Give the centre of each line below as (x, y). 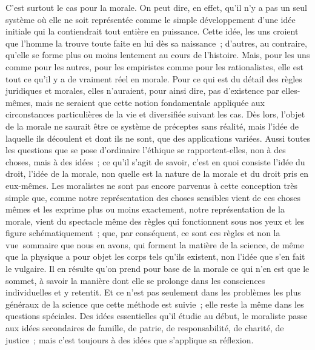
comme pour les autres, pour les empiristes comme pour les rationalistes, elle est (155, 66)
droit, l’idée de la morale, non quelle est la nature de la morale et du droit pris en (157, 173)
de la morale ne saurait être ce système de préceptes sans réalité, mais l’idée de (152, 126)
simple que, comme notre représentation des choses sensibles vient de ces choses (153, 197)
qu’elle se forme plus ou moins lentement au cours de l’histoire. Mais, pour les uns (158, 55)
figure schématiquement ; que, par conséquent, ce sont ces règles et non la (143, 233)
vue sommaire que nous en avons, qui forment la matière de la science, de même (155, 244)
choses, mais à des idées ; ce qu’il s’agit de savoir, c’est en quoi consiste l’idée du (155, 161)
